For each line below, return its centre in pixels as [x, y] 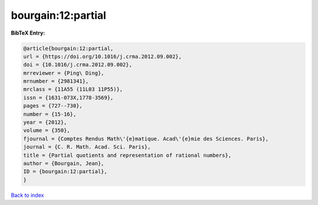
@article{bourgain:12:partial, [69, 48]
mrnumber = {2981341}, [56, 81]
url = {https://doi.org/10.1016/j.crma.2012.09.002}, [102, 56]
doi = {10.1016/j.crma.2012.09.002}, [78, 65]
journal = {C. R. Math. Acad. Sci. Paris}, [87, 147]
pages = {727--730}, [53, 106]
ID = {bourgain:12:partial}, [65, 172]
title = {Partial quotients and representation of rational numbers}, [127, 155]
